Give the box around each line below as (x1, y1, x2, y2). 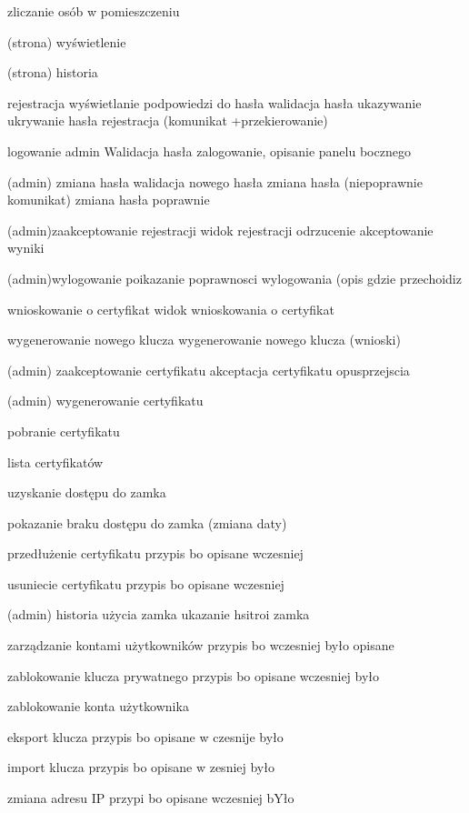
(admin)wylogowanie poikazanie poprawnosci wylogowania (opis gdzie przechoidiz (7, 268, 462, 287)
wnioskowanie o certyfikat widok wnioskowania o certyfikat (7, 299, 334, 318)
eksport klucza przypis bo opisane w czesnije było (7, 727, 284, 746)
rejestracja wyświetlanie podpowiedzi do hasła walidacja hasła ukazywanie (7, 93, 422, 112)
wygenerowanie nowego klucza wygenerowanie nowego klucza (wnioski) (7, 330, 401, 349)
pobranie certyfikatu (7, 421, 120, 440)
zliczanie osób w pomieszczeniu (7, 2, 180, 20)
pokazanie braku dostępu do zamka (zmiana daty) (7, 513, 287, 532)
